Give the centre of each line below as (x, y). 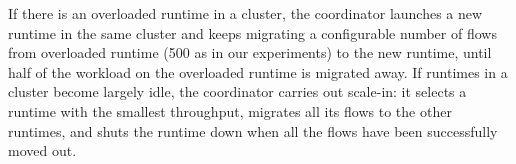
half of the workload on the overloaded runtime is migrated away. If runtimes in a (258, 71)
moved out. (42, 150)
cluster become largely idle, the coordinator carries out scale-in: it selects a (237, 91)
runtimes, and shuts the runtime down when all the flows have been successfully (253, 130)
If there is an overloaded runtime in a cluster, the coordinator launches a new (245, 13)
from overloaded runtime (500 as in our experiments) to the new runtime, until (250, 52)
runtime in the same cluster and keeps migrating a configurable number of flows (252, 32)
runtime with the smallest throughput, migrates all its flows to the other (230, 110)
